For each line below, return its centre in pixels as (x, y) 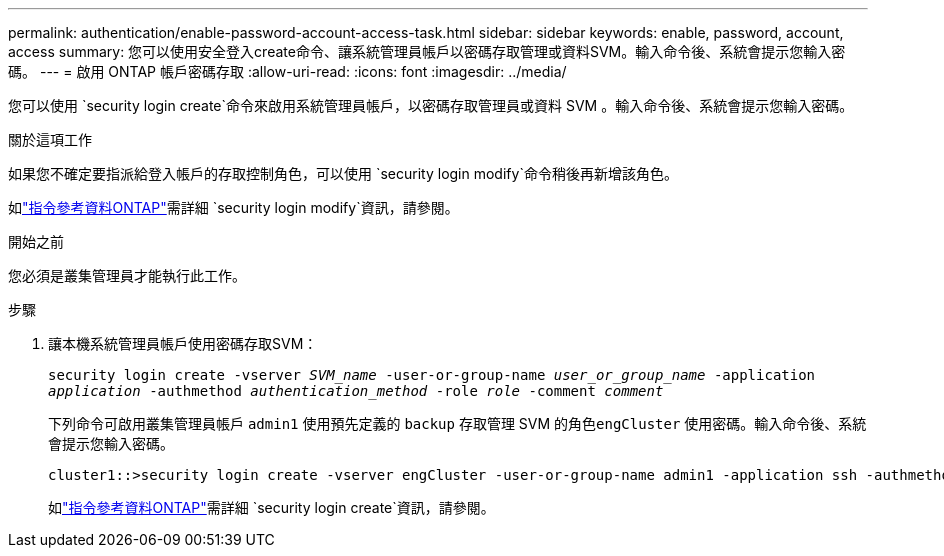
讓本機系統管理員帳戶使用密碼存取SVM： (183, 343)
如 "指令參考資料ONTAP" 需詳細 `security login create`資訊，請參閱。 (271, 507)
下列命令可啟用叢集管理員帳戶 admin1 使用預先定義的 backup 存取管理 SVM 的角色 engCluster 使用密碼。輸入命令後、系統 (457, 423)
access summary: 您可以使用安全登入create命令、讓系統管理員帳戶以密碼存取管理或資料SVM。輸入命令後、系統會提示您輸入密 (427, 51)
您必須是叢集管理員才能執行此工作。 (127, 275)
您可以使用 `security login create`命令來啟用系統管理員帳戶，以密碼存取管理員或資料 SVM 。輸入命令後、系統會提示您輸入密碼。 (431, 105)
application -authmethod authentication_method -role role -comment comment (356, 391)
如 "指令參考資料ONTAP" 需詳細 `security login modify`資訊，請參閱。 (233, 207)
